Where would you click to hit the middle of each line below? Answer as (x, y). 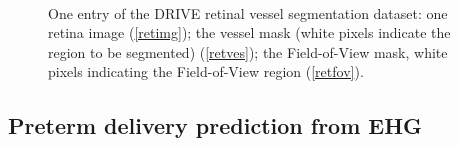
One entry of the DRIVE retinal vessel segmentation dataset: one (248, 12)
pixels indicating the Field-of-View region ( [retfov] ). (206, 71)
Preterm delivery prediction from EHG (215, 125)
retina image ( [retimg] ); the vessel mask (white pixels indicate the (249, 32)
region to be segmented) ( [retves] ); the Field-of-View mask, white (248, 51)
